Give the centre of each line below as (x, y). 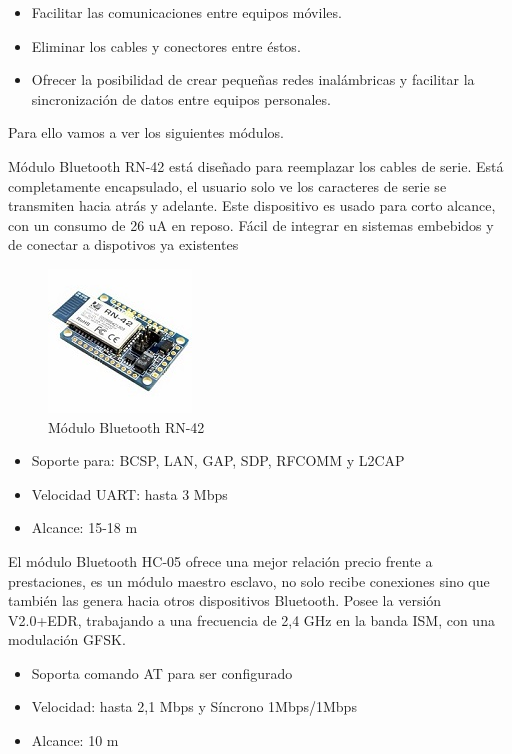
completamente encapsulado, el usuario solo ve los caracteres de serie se (227, 185)
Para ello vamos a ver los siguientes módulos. (146, 132)
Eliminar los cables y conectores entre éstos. (166, 45)
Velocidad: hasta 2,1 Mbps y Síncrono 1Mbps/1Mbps (194, 706)
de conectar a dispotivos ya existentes (123, 244)
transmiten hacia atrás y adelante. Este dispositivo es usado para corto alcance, (252, 205)
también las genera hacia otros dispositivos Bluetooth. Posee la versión (225, 600)
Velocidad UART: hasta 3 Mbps (129, 493)
